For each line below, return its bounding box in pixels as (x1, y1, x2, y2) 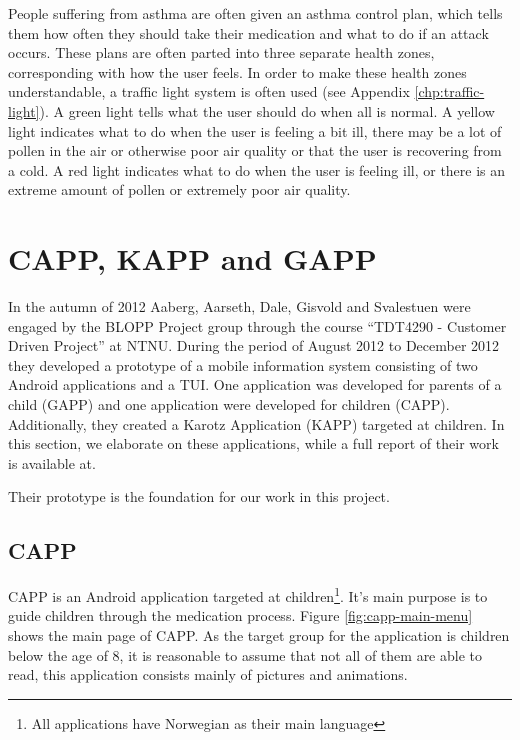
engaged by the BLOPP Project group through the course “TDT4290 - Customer (8, 315, 507, 336)
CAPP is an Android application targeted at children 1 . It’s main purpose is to (8, 583, 488, 606)
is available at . (8, 452, 96, 473)
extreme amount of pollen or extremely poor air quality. (8, 179, 351, 200)
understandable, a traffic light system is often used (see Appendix (8, 81, 410, 102)
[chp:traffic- (414, 81, 485, 102)
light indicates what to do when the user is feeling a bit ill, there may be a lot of (8, 120, 502, 141)
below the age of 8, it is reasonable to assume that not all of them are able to (8, 644, 482, 665)
